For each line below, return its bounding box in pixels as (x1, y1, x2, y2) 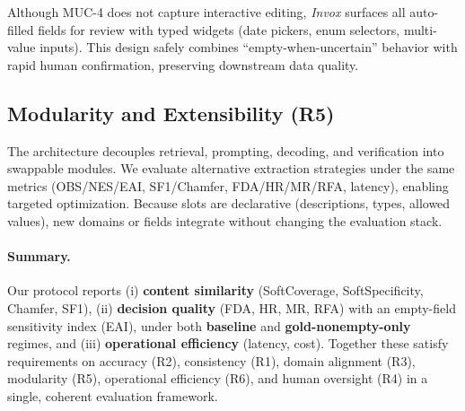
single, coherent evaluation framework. (7, 386, 218, 405)
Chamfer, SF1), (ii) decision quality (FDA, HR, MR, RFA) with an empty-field (7, 298, 456, 317)
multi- (403, 20, 437, 39)
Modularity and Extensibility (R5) (7, 99, 335, 127)
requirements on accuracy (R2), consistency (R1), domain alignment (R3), (7, 351, 416, 370)
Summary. (7, 247, 71, 266)
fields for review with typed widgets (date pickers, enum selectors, (38, 20, 400, 39)
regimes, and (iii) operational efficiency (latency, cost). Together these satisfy (7, 334, 449, 353)
